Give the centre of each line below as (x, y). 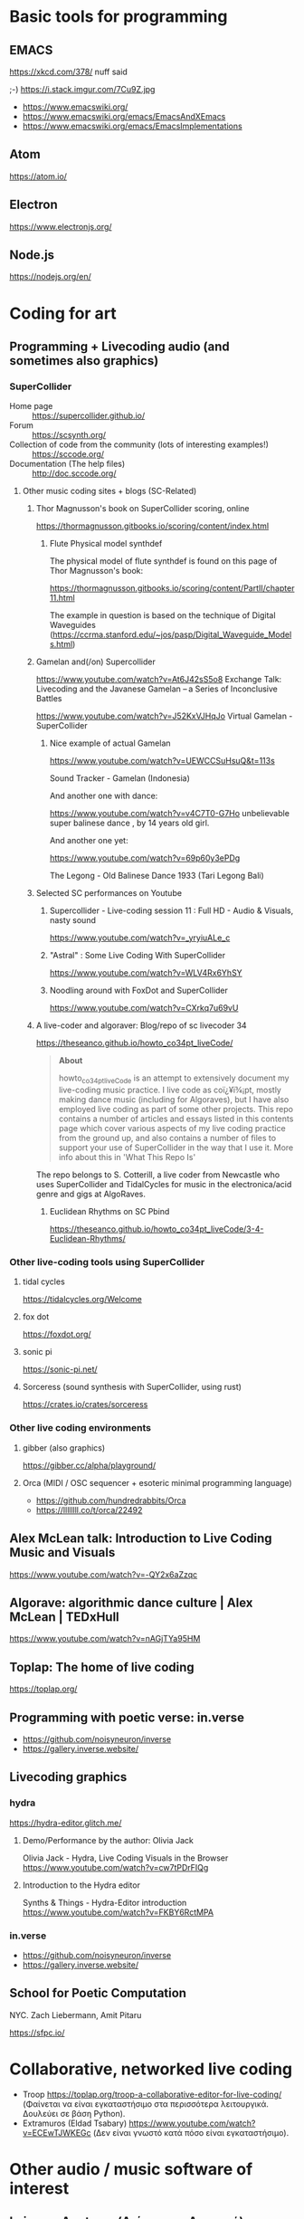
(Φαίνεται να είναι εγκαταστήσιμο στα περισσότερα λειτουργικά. (146, 2104)
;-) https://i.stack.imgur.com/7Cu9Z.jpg (82, 89)
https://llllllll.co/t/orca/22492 (89, 1509)
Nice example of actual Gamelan (110, 743)
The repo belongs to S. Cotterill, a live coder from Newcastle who (158, 1175)
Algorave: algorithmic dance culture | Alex (131, 1602)
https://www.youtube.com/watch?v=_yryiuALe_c (140, 938)
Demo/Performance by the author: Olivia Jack (108, 1840)
